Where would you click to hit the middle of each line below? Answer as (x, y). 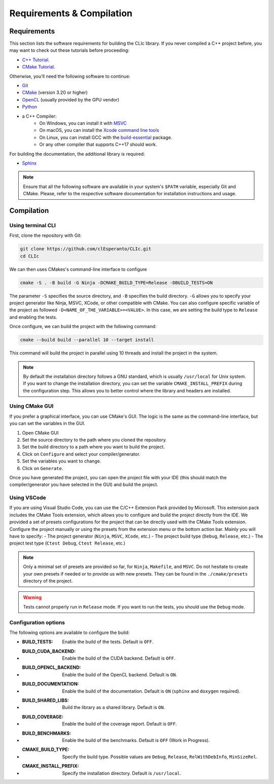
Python (30, 107)
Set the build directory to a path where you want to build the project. (93, 447)
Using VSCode (28, 498)
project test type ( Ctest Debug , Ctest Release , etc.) (67, 543)
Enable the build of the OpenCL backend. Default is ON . (119, 674)
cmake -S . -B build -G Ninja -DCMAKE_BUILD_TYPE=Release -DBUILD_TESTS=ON (116, 282)
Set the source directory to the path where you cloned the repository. (94, 440)
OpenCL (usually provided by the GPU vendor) (71, 99)
